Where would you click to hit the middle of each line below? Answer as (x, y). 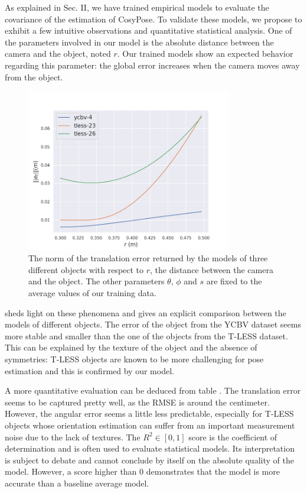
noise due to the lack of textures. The (73, 437)
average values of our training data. (92, 293)
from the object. (34, 77)
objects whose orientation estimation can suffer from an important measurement (150, 425)
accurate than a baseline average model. (77, 483)
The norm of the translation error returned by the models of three (148, 258)
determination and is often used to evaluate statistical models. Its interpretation (150, 448)
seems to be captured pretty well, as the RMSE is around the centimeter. (137, 402)
